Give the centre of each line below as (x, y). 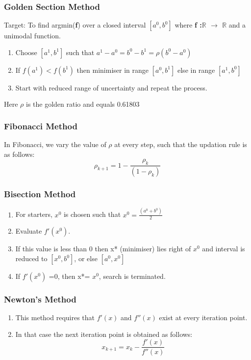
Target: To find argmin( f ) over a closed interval (75, 25)
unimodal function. (32, 36)
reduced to (31, 258)
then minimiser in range (113, 70)
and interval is (224, 249)
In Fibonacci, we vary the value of (55, 144)
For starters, (34, 214)
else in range (196, 70)
